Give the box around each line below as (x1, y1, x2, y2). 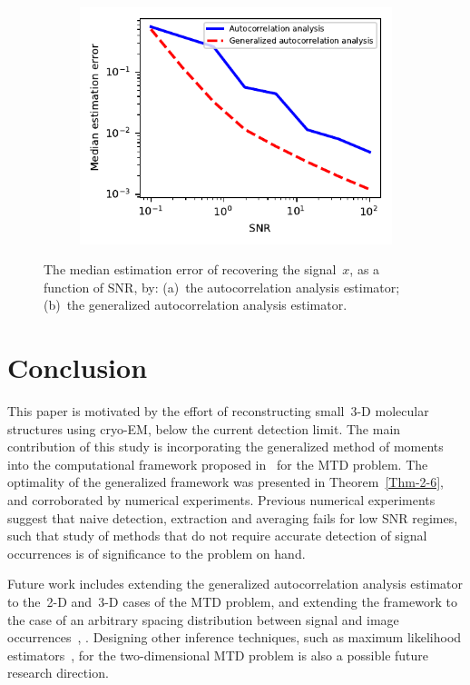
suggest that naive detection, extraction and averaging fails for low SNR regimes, (7, 508, 458, 527)
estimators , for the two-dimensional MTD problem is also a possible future (7, 645, 429, 664)
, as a (349, 260, 380, 279)
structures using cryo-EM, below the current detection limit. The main (7, 419, 401, 438)
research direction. (7, 663, 109, 682)
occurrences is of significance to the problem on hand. (7, 543, 306, 562)
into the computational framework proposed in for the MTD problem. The (7, 454, 428, 473)
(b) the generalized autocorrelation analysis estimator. (44, 295, 348, 314)
